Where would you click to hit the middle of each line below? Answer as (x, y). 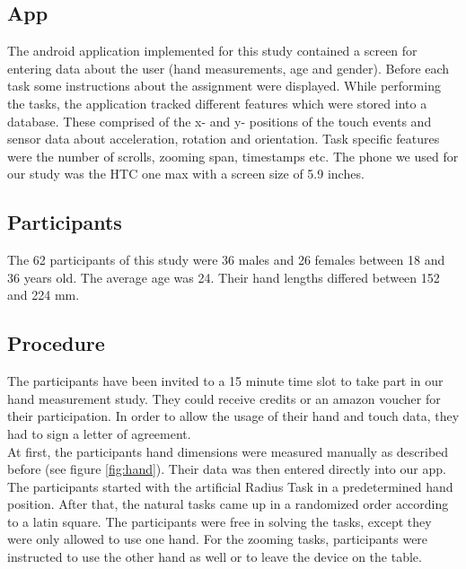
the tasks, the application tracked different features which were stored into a (217, 103)
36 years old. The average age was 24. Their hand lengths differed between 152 (224, 277)
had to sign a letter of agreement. (99, 433)
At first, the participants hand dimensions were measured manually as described (228, 451)
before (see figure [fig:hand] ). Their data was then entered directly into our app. (227, 469)
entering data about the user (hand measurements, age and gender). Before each (229, 68)
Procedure (56, 343)
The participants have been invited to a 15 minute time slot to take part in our (225, 381)
